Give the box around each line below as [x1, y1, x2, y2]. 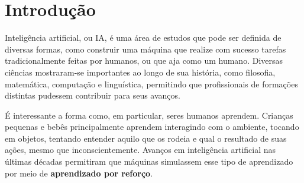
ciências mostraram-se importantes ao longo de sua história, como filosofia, [5, 66, 276, 78]
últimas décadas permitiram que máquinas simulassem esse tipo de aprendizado [5, 155, 293, 168]
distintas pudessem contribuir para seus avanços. [5, 89, 180, 102]
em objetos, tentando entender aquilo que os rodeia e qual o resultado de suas [5, 132, 287, 144]
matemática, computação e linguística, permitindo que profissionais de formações [5, 77, 298, 90]
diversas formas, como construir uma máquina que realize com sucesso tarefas [5, 43, 286, 55]
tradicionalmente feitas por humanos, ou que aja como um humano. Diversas [5, 54, 283, 67]
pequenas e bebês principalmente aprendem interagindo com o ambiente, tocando [5, 120, 299, 133]
